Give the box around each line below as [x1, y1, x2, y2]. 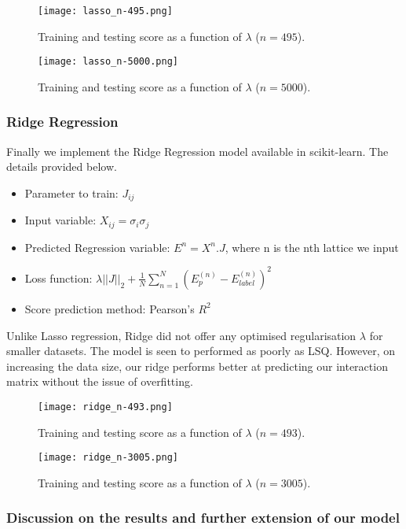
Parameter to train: [24, 184, 119, 201]
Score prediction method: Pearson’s [24, 300, 195, 316]
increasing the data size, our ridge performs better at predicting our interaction [6, 357, 388, 374]
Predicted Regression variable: [24, 239, 170, 255]
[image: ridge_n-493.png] [38, 401, 173, 412]
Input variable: [24, 212, 97, 228]
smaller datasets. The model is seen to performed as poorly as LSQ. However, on [6, 342, 396, 359]
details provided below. [6, 158, 117, 175]
